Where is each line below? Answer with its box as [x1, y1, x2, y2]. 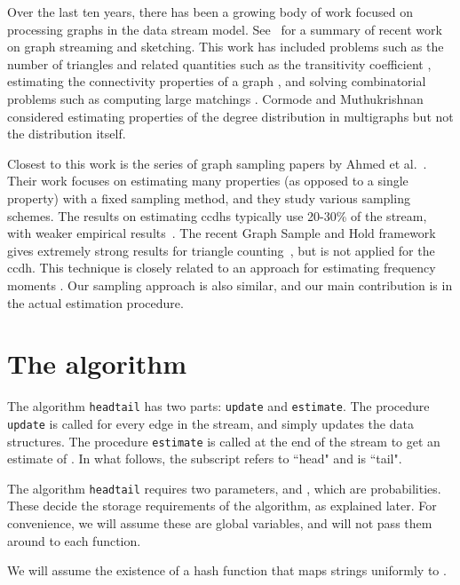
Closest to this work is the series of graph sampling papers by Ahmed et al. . [7, 154, 427, 172]
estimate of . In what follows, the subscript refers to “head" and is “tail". [7, 449, 402, 468]
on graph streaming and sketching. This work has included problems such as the [7, 37, 444, 56]
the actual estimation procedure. [7, 293, 184, 312]
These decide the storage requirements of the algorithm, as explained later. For [7, 496, 437, 515]
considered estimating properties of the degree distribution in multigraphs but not [7, 107, 454, 125]
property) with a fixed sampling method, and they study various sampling [7, 188, 410, 207]
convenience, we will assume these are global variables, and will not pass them [7, 514, 432, 533]
